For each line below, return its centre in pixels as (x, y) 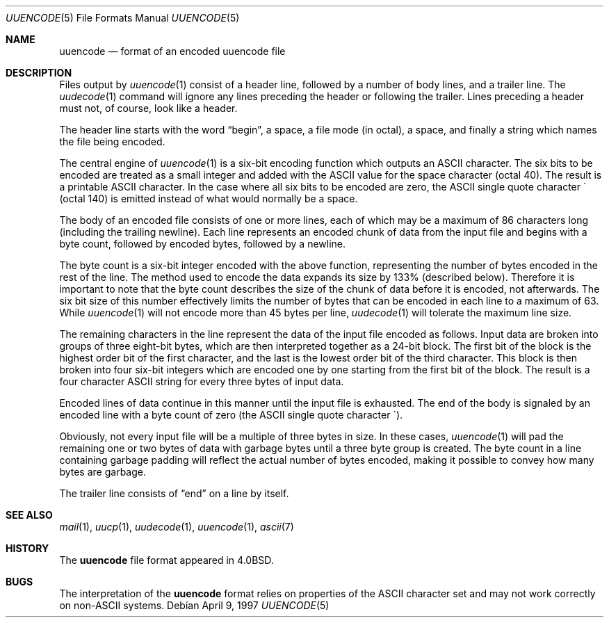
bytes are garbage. (103, 472)
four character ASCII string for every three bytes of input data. (202, 381)
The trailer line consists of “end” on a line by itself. (174, 493)
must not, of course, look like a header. (148, 108)
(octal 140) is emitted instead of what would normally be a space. (209, 199)
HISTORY (27, 548)
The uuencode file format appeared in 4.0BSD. (167, 560)
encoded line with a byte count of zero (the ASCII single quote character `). (231, 415)
